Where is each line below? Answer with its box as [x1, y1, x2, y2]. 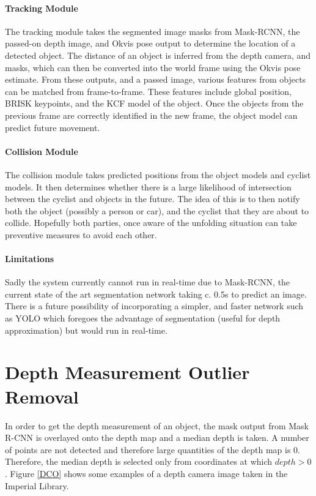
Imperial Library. [5, 479, 69, 492]
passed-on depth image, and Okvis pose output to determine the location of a [5, 37, 296, 50]
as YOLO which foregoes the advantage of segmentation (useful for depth [5, 312, 281, 325]
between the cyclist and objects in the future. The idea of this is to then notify [5, 192, 300, 205]
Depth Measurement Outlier [5, 359, 250, 385]
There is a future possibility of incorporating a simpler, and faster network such [5, 299, 304, 312]
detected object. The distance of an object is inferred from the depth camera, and [5, 48, 311, 61]
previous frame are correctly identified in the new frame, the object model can [5, 108, 298, 121]
